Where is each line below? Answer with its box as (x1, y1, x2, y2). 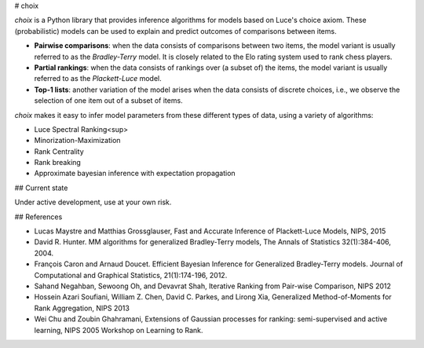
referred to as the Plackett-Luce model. (34, 74, 163, 83)
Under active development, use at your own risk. (14, 197, 172, 207)
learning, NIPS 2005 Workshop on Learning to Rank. (34, 325, 203, 335)
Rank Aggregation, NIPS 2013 (34, 303, 130, 313)
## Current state (14, 183, 68, 192)
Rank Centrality (34, 146, 84, 156)
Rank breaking (34, 158, 82, 167)
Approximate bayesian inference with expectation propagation (34, 169, 236, 178)
